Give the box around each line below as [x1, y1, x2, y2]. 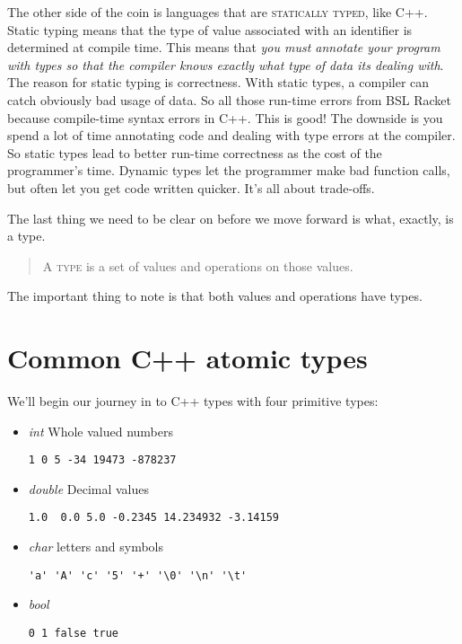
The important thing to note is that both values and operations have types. [7, 287, 423, 305]
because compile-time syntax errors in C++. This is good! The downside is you [7, 108, 443, 127]
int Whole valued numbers [28, 421, 174, 440]
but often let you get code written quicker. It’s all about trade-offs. [7, 178, 375, 197]
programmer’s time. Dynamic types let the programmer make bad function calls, [7, 161, 450, 180]
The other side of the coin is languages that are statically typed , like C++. [7, 3, 428, 21]
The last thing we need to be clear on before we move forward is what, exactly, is [7, 208, 454, 227]
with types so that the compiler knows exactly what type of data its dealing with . [7, 55, 444, 74]
